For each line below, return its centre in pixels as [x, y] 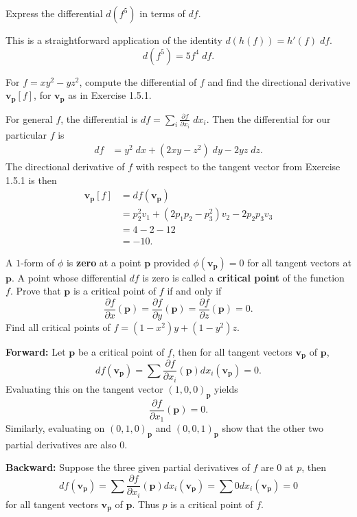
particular [26, 134]
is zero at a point [104, 262]
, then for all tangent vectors [232, 351]
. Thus [146, 504]
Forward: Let [36, 351]
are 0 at [277, 467]
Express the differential [54, 13]
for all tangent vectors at [299, 262]
